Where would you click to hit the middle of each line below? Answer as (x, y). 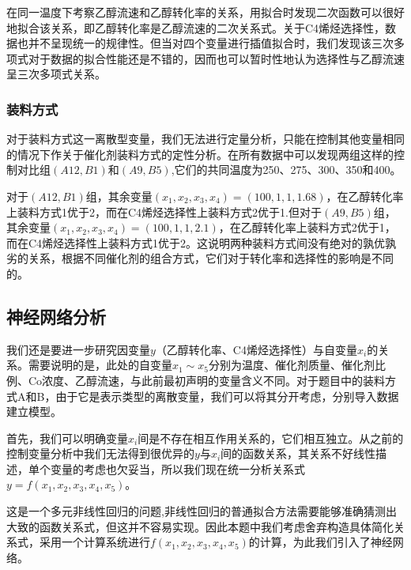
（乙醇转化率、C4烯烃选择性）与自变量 (256, 349)
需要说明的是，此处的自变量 (100, 365)
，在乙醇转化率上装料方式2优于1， (307, 227)
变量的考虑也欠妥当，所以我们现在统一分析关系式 (177, 468)
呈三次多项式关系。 (56, 74)
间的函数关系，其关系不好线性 (298, 453)
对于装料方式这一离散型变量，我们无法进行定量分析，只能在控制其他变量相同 (205, 139)
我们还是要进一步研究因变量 (78, 349)
